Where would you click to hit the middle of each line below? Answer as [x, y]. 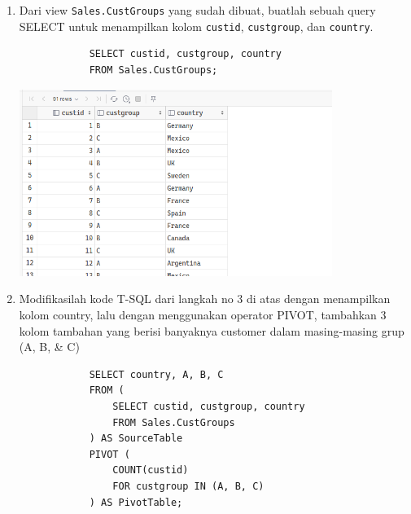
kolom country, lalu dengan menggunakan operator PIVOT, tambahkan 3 [203, 315]
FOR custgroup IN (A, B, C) [188, 486]
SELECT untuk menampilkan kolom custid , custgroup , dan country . [196, 26]
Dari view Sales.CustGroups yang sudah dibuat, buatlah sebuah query [197, 10]
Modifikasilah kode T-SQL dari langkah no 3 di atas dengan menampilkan [205, 299]
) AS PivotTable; [136, 502]
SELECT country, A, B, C [156, 374]
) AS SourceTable [136, 439]
